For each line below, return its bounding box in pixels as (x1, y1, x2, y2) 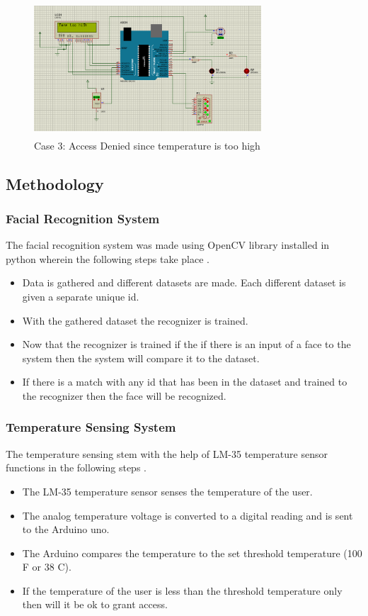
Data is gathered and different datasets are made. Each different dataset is (22, 275, 346, 290)
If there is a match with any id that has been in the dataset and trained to (22, 374, 347, 389)
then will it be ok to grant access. (22, 597, 168, 612)
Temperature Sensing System (6, 418, 176, 436)
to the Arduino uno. (22, 522, 110, 537)
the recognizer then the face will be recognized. (22, 388, 226, 403)
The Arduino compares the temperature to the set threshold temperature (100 (22, 545, 362, 560)
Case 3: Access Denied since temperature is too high (34, 138, 260, 152)
